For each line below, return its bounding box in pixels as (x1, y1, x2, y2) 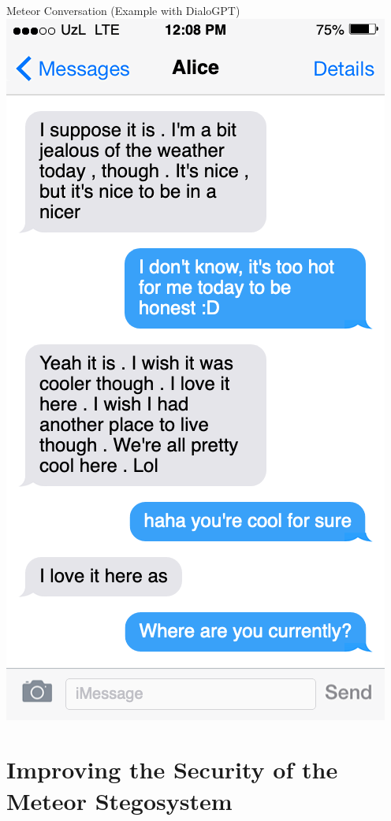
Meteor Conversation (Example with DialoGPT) (6, 2, 240, 18)
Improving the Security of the (6, 753, 338, 786)
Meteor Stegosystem (6, 784, 233, 816)
